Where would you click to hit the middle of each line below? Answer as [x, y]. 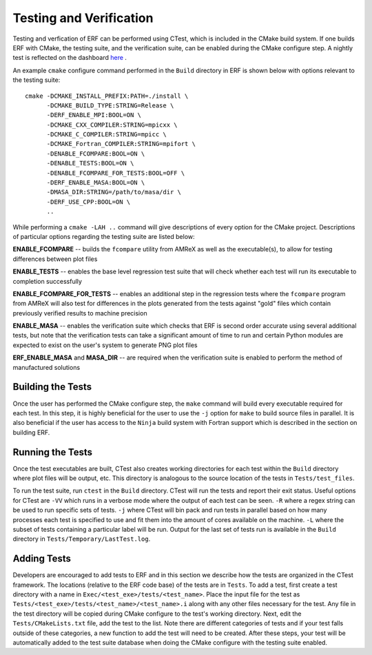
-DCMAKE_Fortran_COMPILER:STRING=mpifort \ [121, 144]
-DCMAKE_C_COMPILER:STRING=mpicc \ [106, 135]
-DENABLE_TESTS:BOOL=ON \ [90, 163]
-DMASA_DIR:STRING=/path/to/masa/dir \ [114, 192]
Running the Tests [53, 452]
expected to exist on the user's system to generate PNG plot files [105, 345]
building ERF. [31, 432]
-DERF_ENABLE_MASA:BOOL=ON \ [96, 183]
